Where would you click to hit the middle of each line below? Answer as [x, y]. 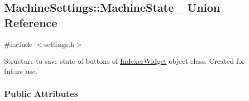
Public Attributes [41, 94]
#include [18, 44]
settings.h [59, 44]
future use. [21, 71]
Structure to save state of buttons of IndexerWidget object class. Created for [124, 61]
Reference [31, 22]
